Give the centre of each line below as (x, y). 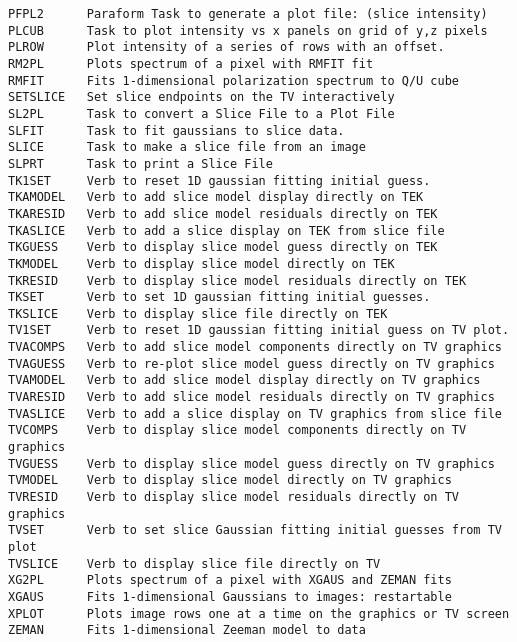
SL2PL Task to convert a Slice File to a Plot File (201, 113)
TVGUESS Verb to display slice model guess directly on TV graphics (251, 463)
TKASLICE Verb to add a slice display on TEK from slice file (226, 230)
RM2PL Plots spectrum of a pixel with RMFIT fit (191, 63)
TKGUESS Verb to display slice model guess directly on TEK (223, 247)
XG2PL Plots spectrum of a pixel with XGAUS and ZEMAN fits (230, 580)
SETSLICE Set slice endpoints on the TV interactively (201, 97)
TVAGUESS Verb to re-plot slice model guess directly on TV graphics (251, 363)
